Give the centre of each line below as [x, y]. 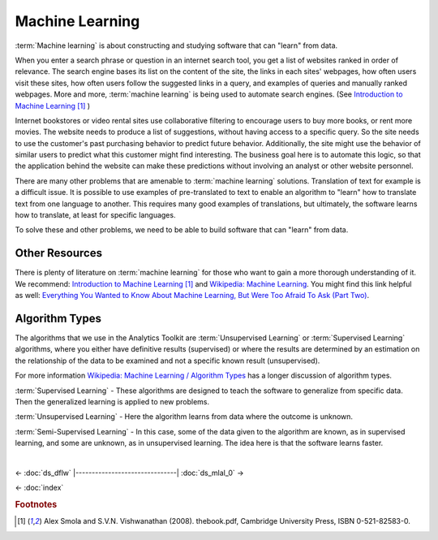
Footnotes [36, 505]
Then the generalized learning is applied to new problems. [112, 401]
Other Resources [59, 253]
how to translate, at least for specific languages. [95, 215]
